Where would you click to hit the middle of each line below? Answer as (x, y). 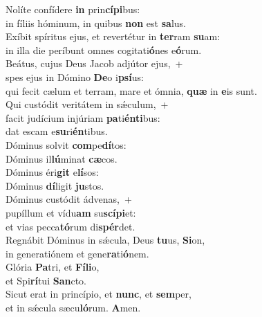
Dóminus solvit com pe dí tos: (66, 144)
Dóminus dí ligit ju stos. (55, 185)
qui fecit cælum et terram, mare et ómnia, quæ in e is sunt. (131, 90)
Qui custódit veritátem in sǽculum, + (87, 104)
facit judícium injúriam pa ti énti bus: (83, 117)
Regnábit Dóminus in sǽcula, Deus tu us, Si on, (105, 240)
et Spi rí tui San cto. (46, 280)
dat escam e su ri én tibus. (57, 131)
